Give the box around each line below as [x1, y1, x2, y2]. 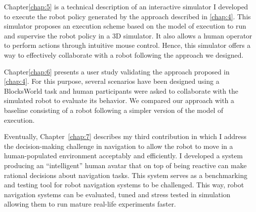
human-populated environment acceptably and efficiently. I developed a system [4, 150, 243, 161]
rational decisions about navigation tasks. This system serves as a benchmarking [4, 170, 248, 180]
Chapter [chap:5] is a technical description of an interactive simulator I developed [4, 1, 248, 11]
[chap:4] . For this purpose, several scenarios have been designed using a [4, 76, 219, 86]
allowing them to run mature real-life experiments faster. [4, 199, 176, 209]
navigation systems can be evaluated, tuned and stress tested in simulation [4, 189, 230, 199]
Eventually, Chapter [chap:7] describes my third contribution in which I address [4, 131, 247, 141]
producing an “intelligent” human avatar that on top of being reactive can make [4, 160, 247, 170]
